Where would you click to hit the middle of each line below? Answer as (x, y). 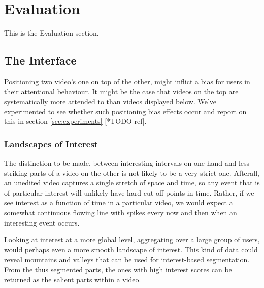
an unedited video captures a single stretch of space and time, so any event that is (132, 183)
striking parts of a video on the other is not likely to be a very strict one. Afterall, (132, 172)
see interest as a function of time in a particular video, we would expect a (119, 202)
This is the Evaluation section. (52, 33)
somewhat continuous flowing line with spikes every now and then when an (121, 213)
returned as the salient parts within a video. (73, 279)
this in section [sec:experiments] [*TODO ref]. (75, 121)
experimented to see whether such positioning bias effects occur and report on (125, 111)
